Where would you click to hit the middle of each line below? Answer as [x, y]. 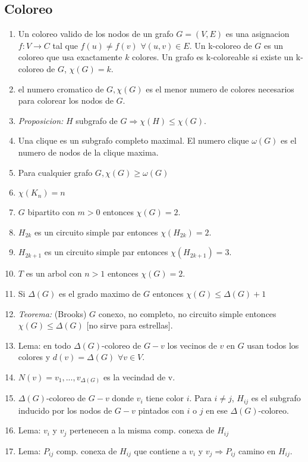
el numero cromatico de [61, 89]
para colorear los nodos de [66, 100]
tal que [65, 45]
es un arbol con [54, 273]
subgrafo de [97, 120]
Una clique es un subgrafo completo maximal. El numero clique [133, 140]
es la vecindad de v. [139, 376]
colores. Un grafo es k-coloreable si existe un [213, 57]
